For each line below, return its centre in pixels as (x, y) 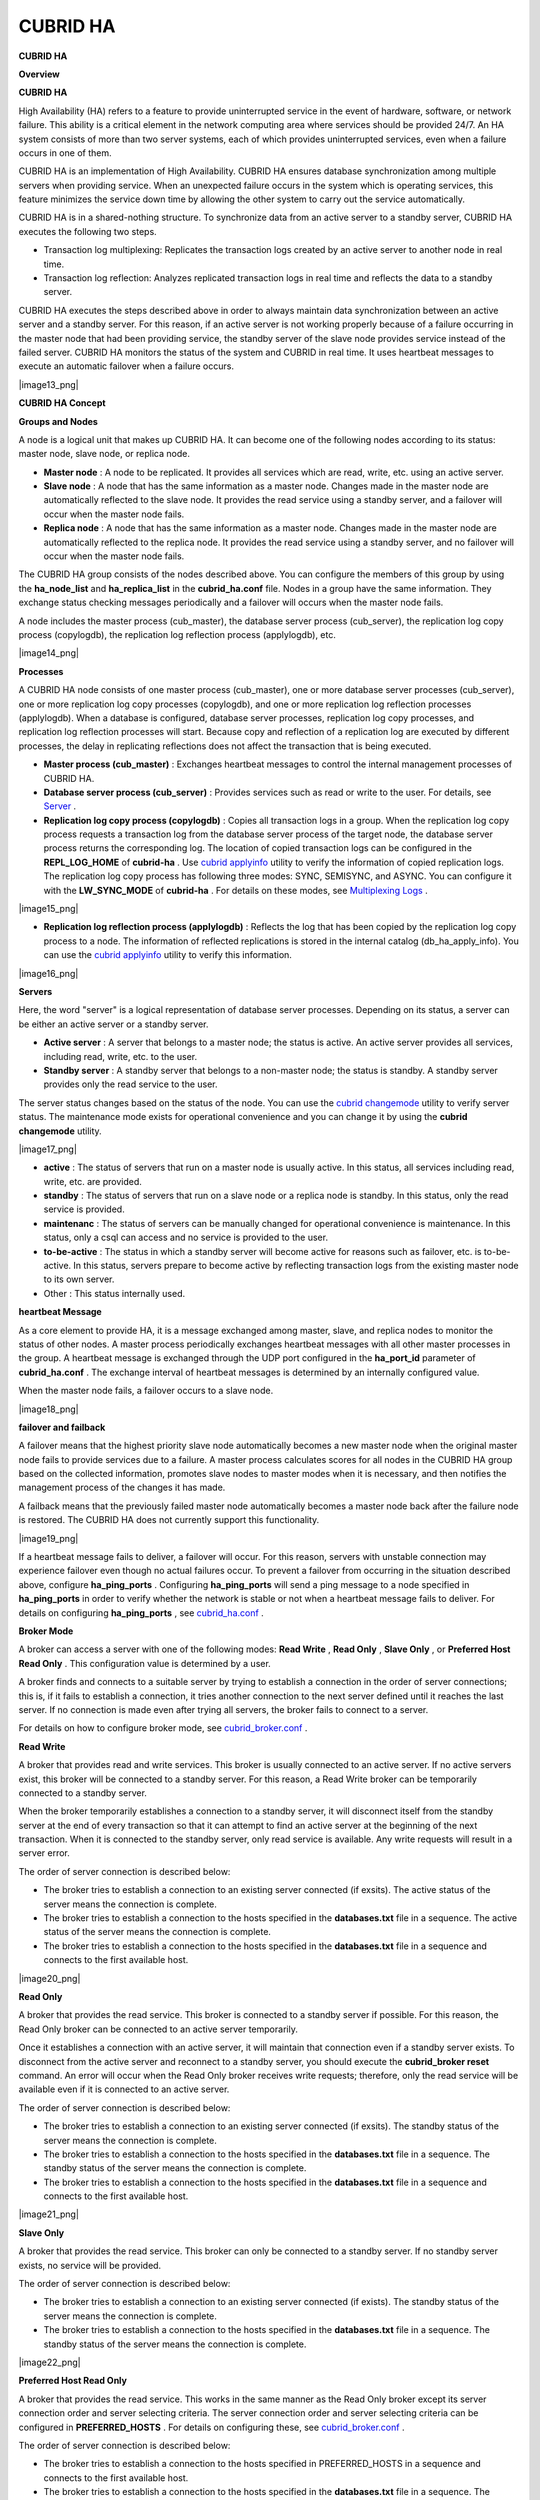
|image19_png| (48, 1538)
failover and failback (62, 1427)
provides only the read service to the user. (131, 1084)
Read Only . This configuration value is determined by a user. (145, 1663)
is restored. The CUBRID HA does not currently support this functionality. (169, 1520)
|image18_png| (48, 1409)
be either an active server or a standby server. (113, 1024)
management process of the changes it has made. (122, 1487)
